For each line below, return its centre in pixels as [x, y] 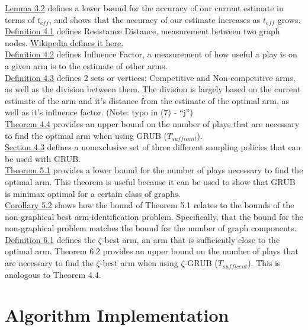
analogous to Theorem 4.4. [53, 274]
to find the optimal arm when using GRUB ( [86, 135]
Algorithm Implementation [117, 315]
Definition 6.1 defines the [50, 239]
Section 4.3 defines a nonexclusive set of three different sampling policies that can [153, 147]
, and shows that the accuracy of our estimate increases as [155, 19]
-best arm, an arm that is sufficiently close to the [191, 239]
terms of [20, 19]
